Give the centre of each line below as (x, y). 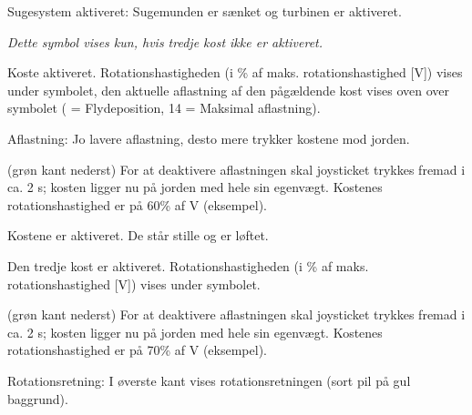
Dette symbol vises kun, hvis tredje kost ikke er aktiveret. (165, 41)
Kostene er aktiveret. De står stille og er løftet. (138, 235)
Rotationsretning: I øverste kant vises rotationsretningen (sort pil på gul (209, 380)
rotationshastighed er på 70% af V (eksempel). (137, 350)
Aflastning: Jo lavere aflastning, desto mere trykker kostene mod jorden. (209, 138)
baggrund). (38, 398)
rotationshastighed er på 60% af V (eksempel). (137, 204)
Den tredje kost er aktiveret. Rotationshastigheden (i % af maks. (188, 265)
